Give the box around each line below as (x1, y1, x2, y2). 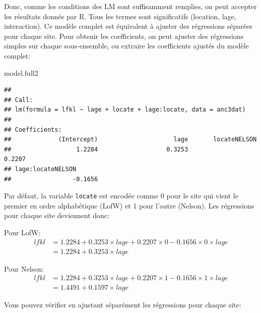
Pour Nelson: (4, 263, 44, 274)
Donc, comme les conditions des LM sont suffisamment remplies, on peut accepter (4, 1, 257, 11)
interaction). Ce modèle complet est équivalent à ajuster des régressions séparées (4, 21, 252, 31)
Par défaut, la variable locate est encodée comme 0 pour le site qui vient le (4, 190, 238, 201)
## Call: (4, 96, 33, 103)
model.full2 (4, 67, 38, 78)
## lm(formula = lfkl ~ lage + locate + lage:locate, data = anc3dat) (4, 106, 246, 114)
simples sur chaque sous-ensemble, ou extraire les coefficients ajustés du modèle (4, 40, 249, 51)
